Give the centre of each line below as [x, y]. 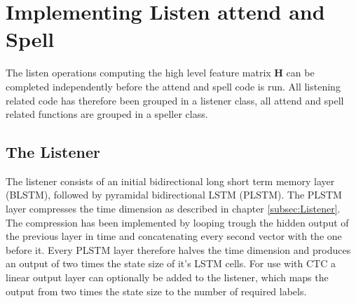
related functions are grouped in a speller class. [107, 114]
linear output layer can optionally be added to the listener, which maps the [167, 277]
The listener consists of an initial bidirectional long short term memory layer [170, 181]
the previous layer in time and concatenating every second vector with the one [174, 236]
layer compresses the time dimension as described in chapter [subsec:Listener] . [173, 209]
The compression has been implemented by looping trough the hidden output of [177, 222]
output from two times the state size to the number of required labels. [156, 291]
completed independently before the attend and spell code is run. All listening [173, 86]
